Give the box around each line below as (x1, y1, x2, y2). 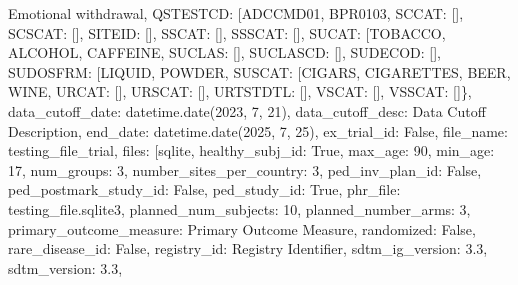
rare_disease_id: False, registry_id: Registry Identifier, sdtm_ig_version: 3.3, (8, 238, 488, 259)
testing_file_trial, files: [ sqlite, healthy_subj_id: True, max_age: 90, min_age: (8, 140, 495, 161)
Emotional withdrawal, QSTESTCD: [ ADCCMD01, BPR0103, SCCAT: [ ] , (8, 3, 464, 23)
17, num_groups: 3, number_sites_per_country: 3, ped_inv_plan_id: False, (8, 159, 482, 180)
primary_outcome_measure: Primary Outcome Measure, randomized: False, (8, 218, 476, 239)
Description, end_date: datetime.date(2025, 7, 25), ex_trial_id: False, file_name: (8, 120, 508, 141)
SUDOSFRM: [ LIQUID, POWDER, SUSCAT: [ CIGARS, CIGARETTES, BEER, (8, 61, 511, 82)
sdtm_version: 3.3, (8, 257, 123, 278)
